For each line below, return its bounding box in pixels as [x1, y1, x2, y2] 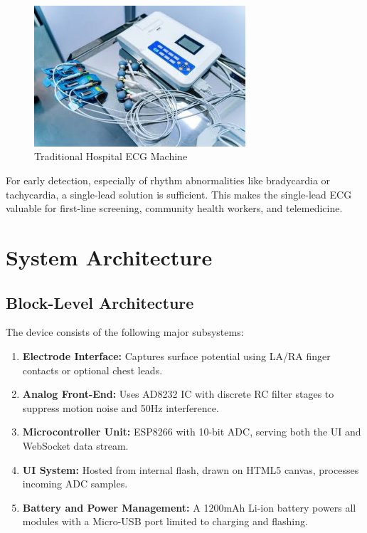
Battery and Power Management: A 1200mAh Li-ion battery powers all [22, 500, 356, 514]
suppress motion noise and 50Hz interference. [22, 400, 219, 415]
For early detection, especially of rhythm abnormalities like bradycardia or [6, 173, 331, 188]
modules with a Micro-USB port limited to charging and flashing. [22, 514, 308, 529]
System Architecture [6, 243, 213, 272]
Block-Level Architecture [6, 291, 194, 313]
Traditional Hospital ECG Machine [34, 149, 188, 164]
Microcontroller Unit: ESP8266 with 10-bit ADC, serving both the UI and [22, 424, 361, 439]
